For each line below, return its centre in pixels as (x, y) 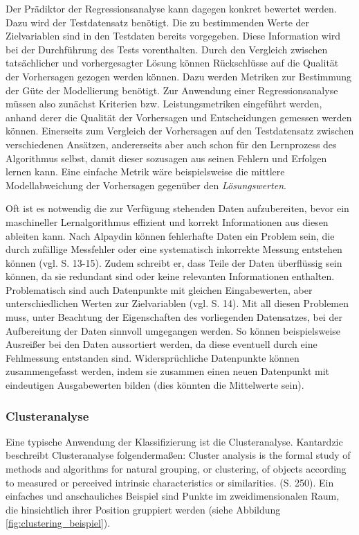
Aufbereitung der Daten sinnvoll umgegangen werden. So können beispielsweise (173, 330)
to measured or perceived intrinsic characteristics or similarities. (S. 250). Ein (170, 482)
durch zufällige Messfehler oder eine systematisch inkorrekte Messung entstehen (174, 249)
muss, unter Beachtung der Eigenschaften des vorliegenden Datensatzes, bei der (174, 317)
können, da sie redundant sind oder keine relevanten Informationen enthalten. (170, 276)
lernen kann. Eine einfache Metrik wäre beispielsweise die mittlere (145, 172)
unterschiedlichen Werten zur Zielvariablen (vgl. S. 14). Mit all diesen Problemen (177, 303)
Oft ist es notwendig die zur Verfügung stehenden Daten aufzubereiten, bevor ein (177, 208)
